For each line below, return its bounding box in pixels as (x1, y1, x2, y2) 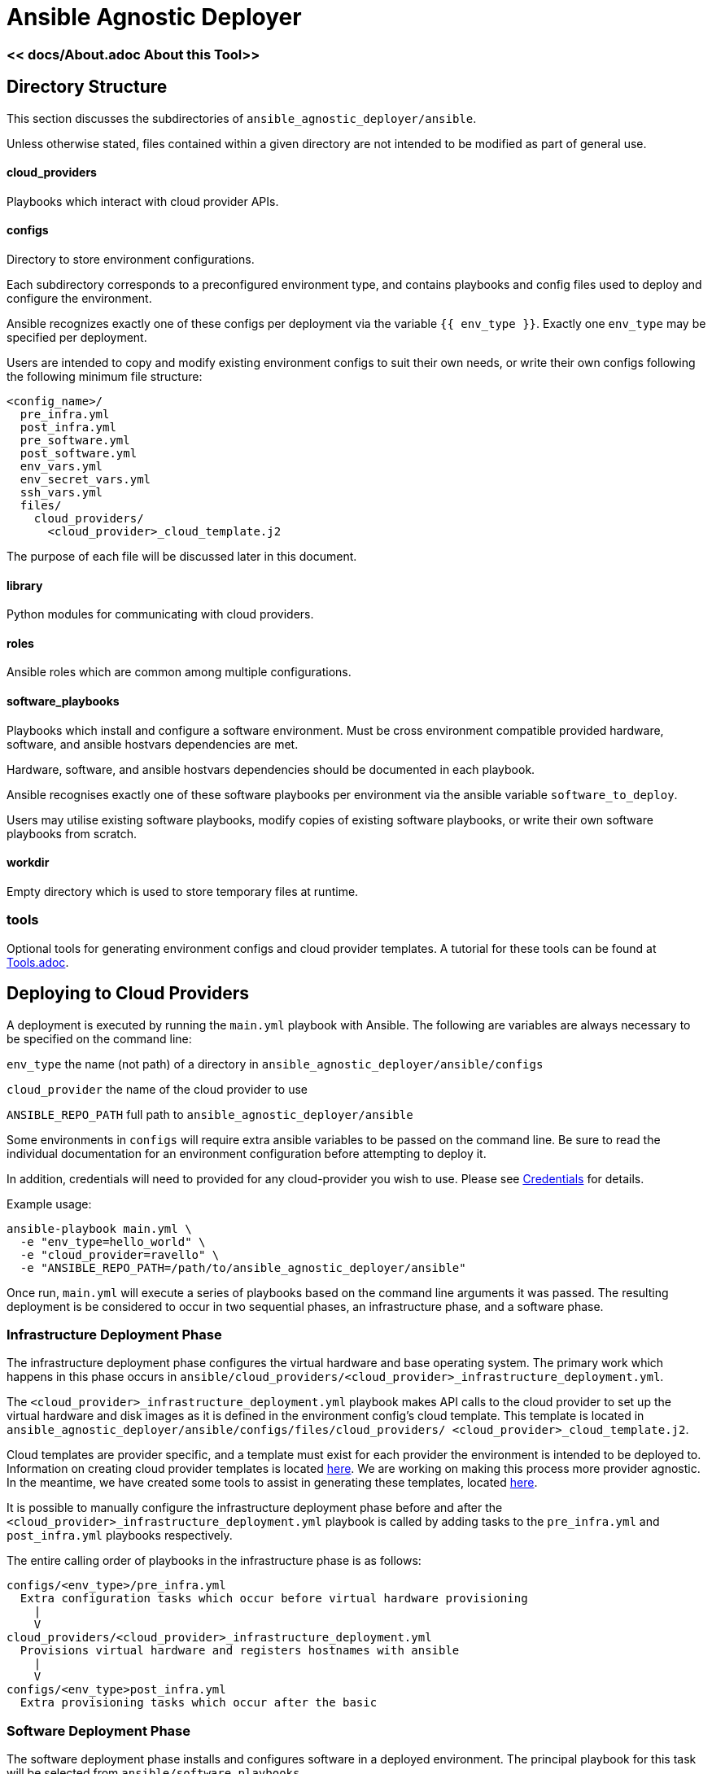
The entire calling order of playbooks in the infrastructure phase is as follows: (7, 1553, 422, 1568)
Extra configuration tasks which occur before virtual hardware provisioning (20, 1592, 528, 1606)
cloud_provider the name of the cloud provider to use (7, 1081, 308, 1096)
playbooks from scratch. (7, 826, 138, 841)
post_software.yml (20, 447, 138, 461)
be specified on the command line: (7, 1031, 192, 1046)
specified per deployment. (7, 330, 147, 345)
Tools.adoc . (7, 955, 69, 969)
